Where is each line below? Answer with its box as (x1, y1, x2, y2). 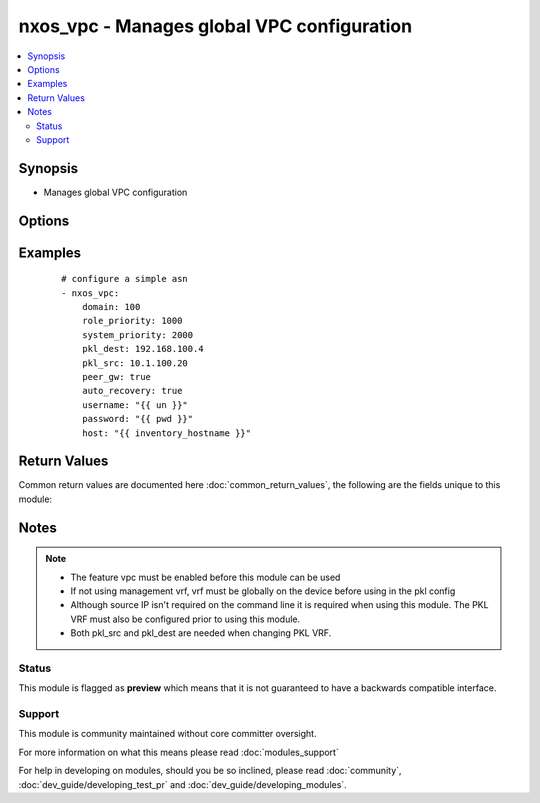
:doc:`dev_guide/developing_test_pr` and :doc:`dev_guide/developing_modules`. (18, 778, 347, 790)
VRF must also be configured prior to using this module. (70, 613, 301, 625)
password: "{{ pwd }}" (81, 413, 194, 425)
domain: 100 (81, 301, 141, 312)
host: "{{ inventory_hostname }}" (81, 427, 252, 439)
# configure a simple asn (61, 273, 189, 285)
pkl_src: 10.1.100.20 (81, 357, 189, 369)
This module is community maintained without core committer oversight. (18, 728, 317, 740)
